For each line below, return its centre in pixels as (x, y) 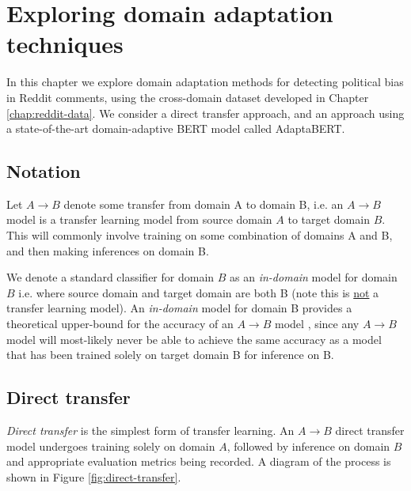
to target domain (329, 219)
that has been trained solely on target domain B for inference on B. (170, 355)
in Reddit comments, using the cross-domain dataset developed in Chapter (188, 97)
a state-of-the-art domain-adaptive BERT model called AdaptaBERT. (176, 128)
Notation (44, 171)
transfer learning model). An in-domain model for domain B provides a (179, 308)
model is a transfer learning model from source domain (139, 219)
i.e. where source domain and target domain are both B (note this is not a (199, 292)
